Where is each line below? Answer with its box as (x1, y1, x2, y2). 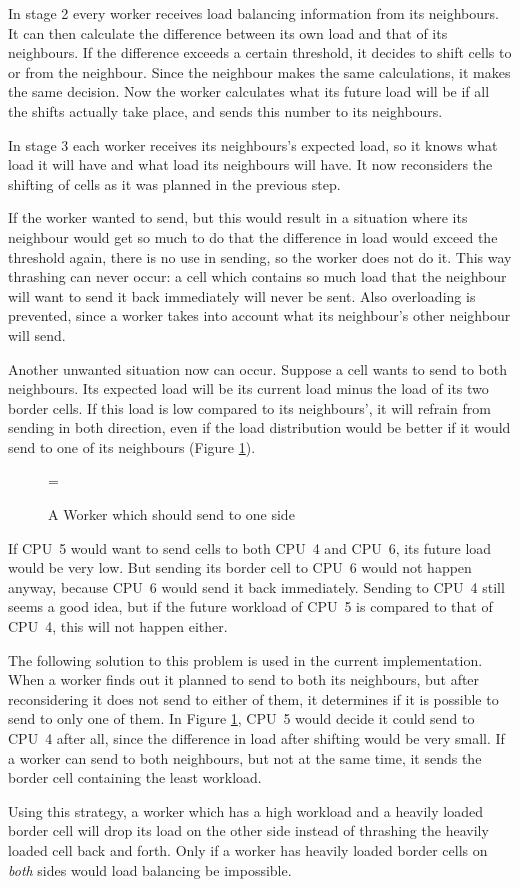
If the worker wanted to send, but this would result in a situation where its (8, 207, 468, 228)
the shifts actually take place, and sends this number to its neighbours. (8, 100, 443, 121)
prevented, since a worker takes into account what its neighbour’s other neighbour (8, 305, 511, 326)
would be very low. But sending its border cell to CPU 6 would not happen (8, 557, 472, 578)
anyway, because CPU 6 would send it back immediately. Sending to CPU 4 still (8, 576, 505, 597)
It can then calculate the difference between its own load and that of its (8, 22, 448, 43)
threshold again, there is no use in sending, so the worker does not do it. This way (8, 246, 512, 267)
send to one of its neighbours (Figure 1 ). (8, 436, 256, 457)
